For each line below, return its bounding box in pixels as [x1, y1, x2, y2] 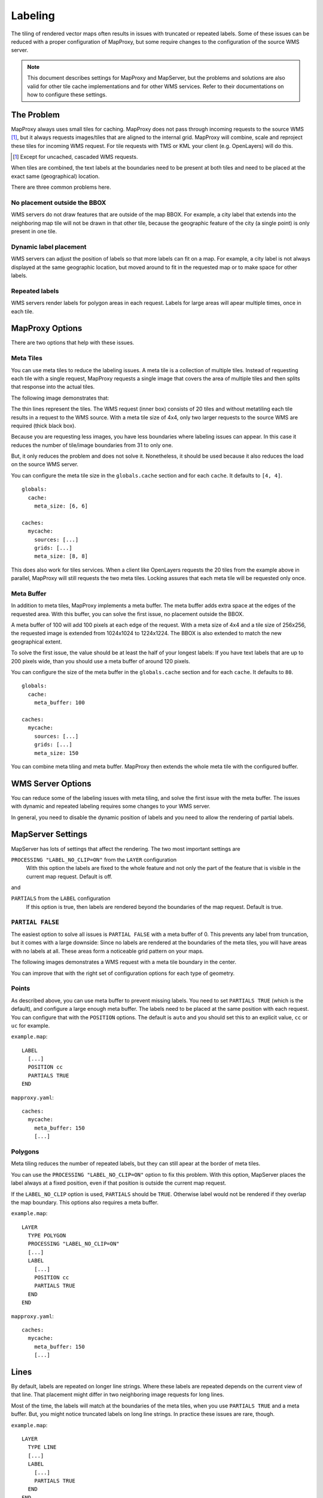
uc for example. [11, 1022, 50, 1029]
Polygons [11, 1147, 39, 1156]
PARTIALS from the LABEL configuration [11, 895, 111, 902]
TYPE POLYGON [28, 1232, 66, 1239]
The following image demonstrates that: [11, 394, 109, 401]
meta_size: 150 [33, 750, 79, 756]
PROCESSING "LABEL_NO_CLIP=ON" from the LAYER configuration [11, 856, 177, 863]
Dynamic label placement [11, 243, 87, 251]
